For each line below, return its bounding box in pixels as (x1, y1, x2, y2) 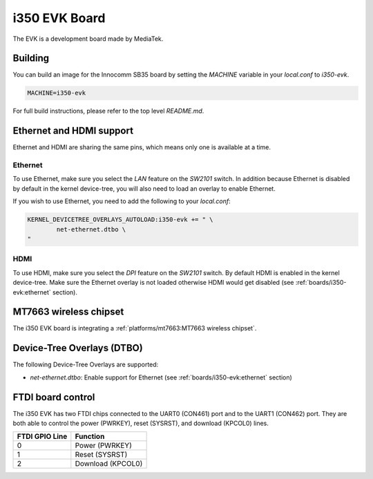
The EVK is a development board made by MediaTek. (12, 35, 164, 43)
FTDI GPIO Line (17, 432, 68, 442)
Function (75, 432, 105, 442)
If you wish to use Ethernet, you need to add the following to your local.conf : (12, 197, 231, 205)
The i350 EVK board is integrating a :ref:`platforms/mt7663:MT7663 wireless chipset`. (12, 324, 257, 332)
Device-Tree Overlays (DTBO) (12, 342, 143, 354)
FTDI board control (12, 391, 95, 403)
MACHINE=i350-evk (27, 89, 86, 97)
